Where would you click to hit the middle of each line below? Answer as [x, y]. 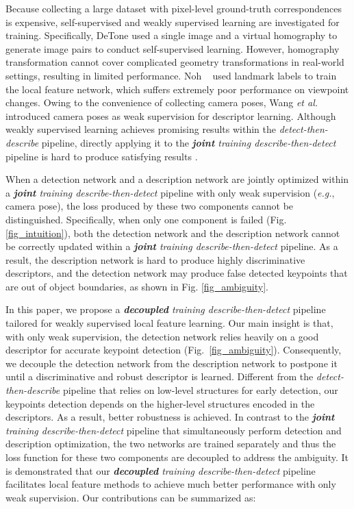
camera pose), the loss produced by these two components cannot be [150, 206]
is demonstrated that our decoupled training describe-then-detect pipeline [161, 470]
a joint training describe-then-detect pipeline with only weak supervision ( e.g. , [170, 192]
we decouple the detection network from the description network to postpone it [172, 363]
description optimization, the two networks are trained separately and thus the [171, 444]
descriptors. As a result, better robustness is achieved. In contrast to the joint [170, 417]
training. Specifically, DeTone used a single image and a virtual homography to [172, 35]
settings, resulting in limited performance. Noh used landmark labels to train [171, 75]
